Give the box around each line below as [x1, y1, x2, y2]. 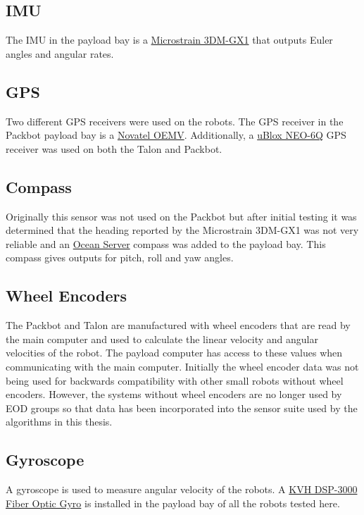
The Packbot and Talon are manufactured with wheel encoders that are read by [6, 318, 351, 333]
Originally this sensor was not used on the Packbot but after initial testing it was [6, 209, 357, 223]
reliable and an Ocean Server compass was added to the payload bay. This [6, 236, 326, 251]
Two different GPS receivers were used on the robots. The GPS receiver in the [6, 113, 344, 128]
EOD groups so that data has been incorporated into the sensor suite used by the [6, 400, 358, 415]
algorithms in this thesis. [6, 414, 113, 429]
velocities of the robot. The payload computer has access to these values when [6, 345, 343, 360]
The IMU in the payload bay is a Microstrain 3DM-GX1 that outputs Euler [6, 32, 333, 47]
